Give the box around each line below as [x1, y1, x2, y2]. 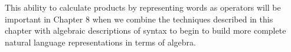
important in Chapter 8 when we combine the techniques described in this [5, 12, 273, 25]
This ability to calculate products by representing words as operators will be [5, 1, 281, 13]
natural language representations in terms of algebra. [5, 35, 197, 48]
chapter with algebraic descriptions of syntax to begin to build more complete [5, 24, 286, 37]
